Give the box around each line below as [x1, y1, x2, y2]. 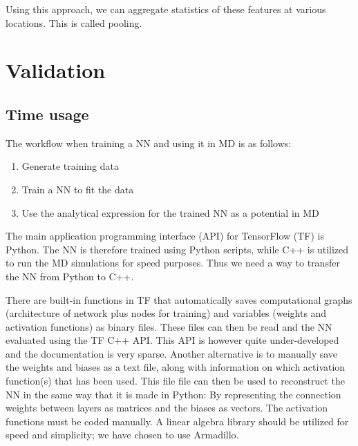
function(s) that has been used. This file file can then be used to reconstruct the [6, 374, 345, 388]
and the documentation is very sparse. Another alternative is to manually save [6, 346, 338, 360]
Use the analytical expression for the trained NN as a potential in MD [21, 205, 319, 220]
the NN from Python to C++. [6, 269, 134, 283]
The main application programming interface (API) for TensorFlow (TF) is [6, 229, 325, 243]
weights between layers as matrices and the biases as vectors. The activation [6, 400, 328, 415]
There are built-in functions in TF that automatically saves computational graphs [6, 292, 352, 307]
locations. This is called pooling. [6, 15, 142, 30]
